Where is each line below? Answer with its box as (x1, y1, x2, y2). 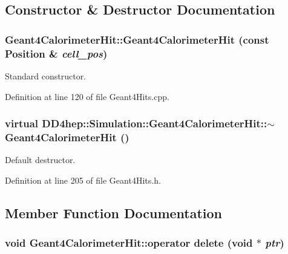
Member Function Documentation (5, 203, 223, 222)
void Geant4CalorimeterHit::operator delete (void (5, 235, 253, 250)
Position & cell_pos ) (5, 45, 108, 61)
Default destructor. (5, 153, 76, 166)
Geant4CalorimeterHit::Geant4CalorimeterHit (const (5, 32, 269, 47)
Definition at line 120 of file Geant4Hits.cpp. (5, 90, 169, 102)
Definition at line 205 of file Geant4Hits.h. (5, 173, 161, 186)
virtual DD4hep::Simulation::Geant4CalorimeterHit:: (5, 116, 267, 131)
